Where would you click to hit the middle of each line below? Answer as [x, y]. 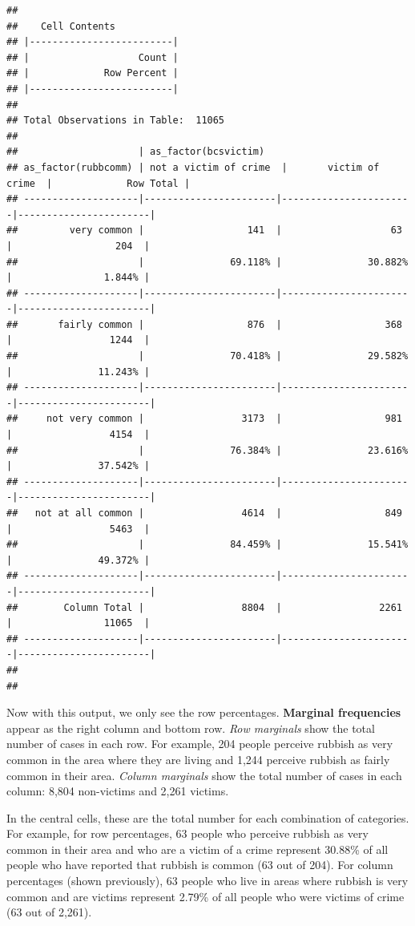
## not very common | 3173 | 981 [204, 419]
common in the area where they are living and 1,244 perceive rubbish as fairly [198, 759]
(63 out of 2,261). [49, 912]
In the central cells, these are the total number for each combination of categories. [208, 817]
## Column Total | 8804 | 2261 [204, 607]
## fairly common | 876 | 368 [204, 324]
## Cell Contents [61, 26]
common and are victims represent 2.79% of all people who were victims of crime [205, 896]
